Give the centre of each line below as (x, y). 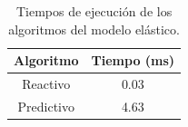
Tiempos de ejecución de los (94, 11)
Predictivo (46, 106)
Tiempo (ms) (133, 60)
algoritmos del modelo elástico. (94, 29)
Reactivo (46, 84)
